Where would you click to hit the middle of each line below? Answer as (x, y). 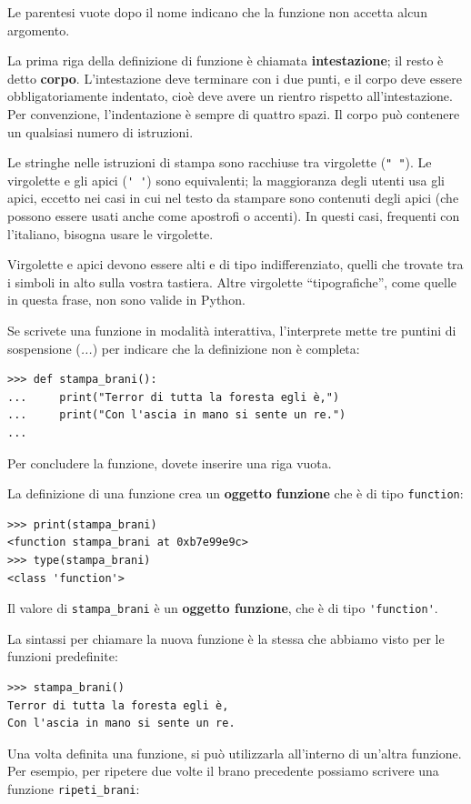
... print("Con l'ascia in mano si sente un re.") (177, 415)
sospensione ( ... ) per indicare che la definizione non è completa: (184, 348)
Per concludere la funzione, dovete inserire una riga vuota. (170, 462)
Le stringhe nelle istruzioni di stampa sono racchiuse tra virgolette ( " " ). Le (220, 162)
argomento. (39, 30)
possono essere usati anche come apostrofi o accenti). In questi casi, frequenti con (234, 216)
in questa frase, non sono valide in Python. (126, 300)
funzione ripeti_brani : (74, 789)
